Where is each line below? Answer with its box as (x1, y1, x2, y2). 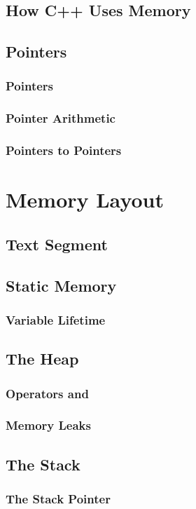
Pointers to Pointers (6, 142, 122, 159)
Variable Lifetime (6, 311, 106, 328)
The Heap (6, 348, 79, 369)
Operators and (6, 384, 89, 402)
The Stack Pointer (6, 490, 111, 508)
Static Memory (6, 274, 117, 296)
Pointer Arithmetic (6, 109, 115, 127)
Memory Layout (6, 185, 164, 214)
